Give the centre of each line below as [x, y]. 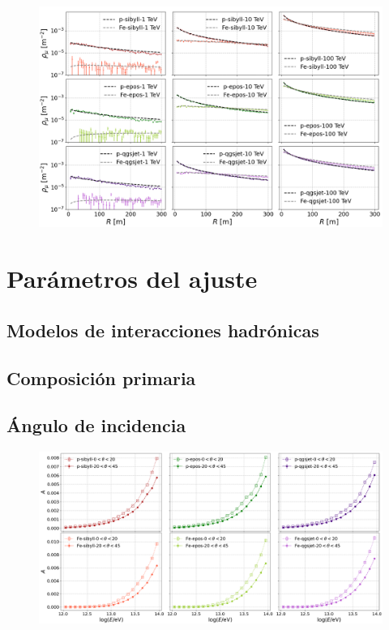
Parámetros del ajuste [132, 279]
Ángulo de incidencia [96, 425]
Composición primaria [101, 377]
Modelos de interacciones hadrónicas [163, 330]
